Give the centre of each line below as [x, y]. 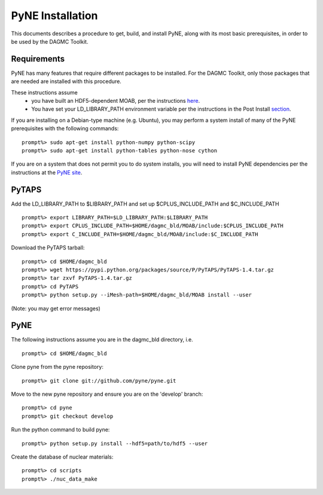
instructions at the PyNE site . [47, 172]
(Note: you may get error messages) [56, 308]
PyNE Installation [54, 16]
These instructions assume [44, 92]
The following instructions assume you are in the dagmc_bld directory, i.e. [102, 340]
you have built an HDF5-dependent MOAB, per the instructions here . [116, 101]
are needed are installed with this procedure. [66, 81]
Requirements [38, 59]
